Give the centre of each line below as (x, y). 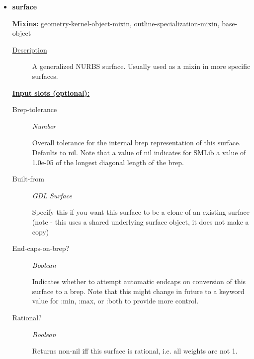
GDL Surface (52, 195)
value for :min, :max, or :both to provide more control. (115, 301)
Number (44, 126)
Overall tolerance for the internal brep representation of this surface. (136, 143)
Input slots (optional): (51, 92)
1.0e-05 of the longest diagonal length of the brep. (108, 162)
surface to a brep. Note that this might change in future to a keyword (138, 291)
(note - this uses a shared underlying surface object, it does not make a (140, 221)
